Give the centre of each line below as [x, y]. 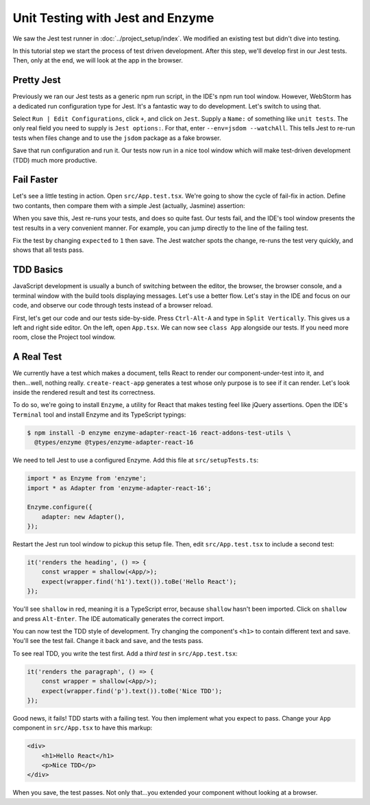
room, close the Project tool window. [64, 337]
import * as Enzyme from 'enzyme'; [87, 478]
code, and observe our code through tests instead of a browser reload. [113, 305]
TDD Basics [38, 270]
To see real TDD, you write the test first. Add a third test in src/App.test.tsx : [125, 653]
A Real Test [37, 357]
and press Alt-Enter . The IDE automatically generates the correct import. [119, 618]
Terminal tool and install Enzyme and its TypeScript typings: [99, 415]
